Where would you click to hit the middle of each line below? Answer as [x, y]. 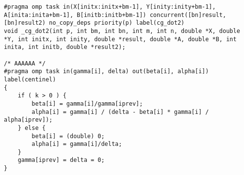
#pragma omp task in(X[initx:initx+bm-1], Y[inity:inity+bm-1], [110, 7]
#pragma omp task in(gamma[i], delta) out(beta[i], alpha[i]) [106, 72]
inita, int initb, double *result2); [65, 47]
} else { [32, 128]
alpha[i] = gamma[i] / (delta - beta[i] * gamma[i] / [120, 112]
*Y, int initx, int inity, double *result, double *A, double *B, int [120, 39]
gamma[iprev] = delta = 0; [61, 160]
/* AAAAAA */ [25, 63]
